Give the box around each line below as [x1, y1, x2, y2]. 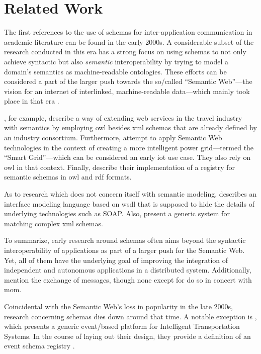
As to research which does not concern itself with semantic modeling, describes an [4, 189, 257, 199]
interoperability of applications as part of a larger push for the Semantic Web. [4, 245, 245, 255]
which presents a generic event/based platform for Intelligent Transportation [4, 321, 240, 331]
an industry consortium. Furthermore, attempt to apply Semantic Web [4, 132, 222, 143]
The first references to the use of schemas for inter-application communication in [4, 27, 252, 37]
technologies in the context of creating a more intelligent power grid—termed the [4, 142, 254, 152]
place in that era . [4, 96, 59, 106]
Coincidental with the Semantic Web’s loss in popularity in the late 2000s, [4, 301, 233, 311]
